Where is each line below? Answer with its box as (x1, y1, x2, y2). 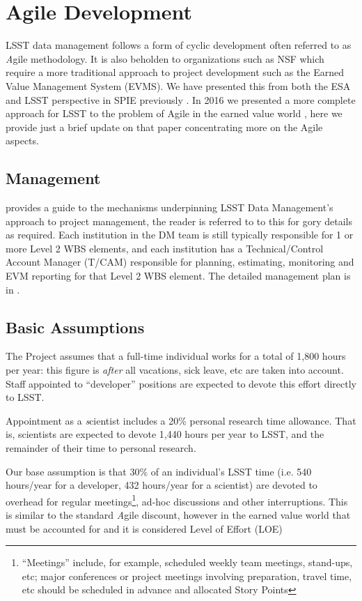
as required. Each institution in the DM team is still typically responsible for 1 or (6, 227, 354, 242)
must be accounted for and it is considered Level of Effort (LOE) (6, 521, 283, 535)
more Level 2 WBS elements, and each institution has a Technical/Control (6, 241, 324, 255)
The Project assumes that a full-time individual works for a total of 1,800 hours (6, 349, 346, 363)
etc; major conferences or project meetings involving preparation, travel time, (22, 568, 352, 583)
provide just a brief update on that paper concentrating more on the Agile (6, 119, 323, 134)
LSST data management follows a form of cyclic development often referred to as (6, 38, 352, 52)
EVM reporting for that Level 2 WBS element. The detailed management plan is (6, 268, 351, 283)
